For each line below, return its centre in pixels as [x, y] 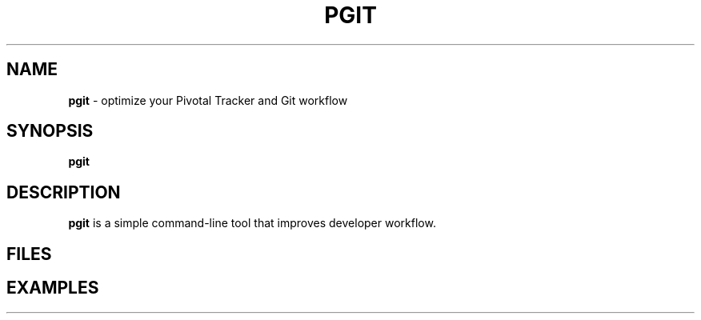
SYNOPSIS [50, 131]
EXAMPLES [53, 288]
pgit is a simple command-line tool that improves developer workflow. [252, 223]
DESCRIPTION [64, 192]
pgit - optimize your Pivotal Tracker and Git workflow [208, 100]
